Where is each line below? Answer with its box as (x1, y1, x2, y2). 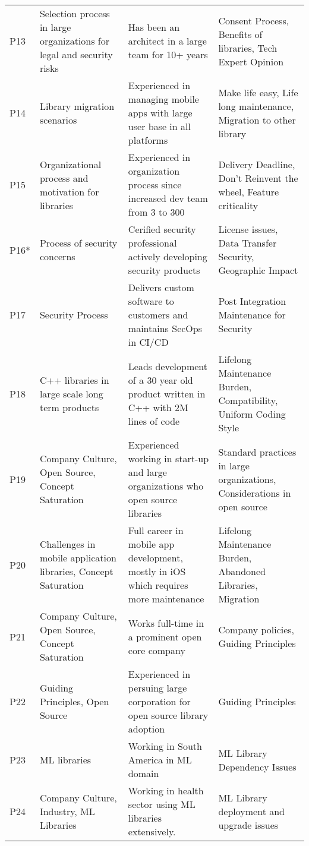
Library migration (39, 99, 115, 113)
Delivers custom (128, 280, 194, 294)
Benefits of (218, 27, 263, 41)
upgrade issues (218, 817, 279, 832)
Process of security (39, 236, 118, 250)
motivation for (39, 184, 99, 198)
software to (128, 294, 174, 308)
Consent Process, (218, 13, 289, 27)
